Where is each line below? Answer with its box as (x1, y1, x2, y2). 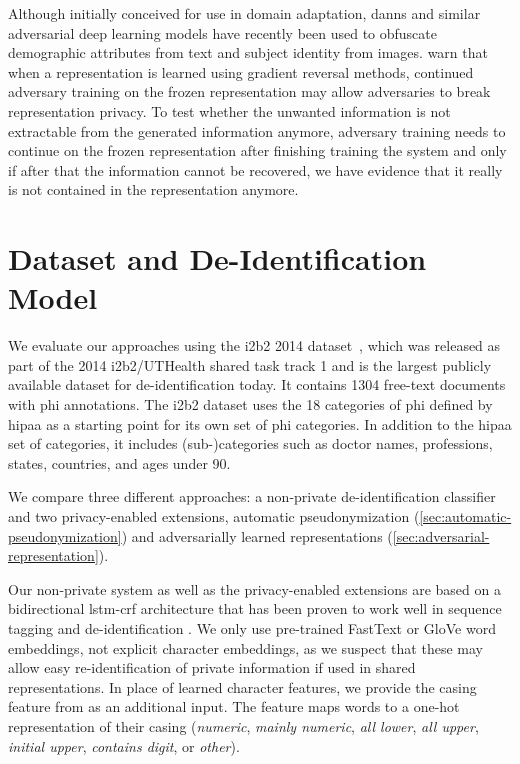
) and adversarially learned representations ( (121, 525, 393, 546)
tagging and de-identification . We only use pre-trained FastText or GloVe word (8, 617, 496, 638)
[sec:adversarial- (392, 525, 490, 546)
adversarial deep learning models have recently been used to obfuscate (8, 22, 438, 43)
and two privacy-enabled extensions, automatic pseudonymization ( (8, 506, 420, 526)
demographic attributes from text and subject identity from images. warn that (8, 42, 488, 63)
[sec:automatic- (419, 506, 512, 526)
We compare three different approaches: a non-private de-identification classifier (8, 486, 496, 507)
